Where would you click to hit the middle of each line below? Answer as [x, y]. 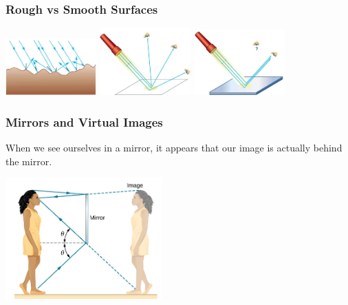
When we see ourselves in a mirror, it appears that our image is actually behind [174, 148]
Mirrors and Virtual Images [84, 122]
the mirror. [29, 161]
